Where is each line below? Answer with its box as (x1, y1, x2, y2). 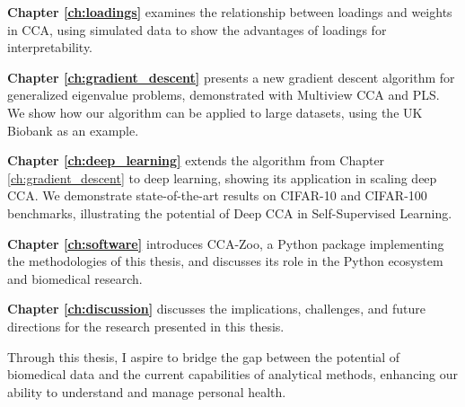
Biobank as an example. (7, 120, 139, 139)
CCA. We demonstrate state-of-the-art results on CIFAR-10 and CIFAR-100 (7, 186, 427, 205)
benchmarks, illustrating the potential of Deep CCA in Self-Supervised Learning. (7, 203, 452, 222)
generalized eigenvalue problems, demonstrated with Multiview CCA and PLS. (7, 85, 440, 104)
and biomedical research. (7, 269, 143, 288)
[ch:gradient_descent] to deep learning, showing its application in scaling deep (7, 168, 437, 187)
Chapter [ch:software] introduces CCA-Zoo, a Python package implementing (7, 234, 444, 252)
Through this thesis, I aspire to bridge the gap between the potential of (7, 347, 400, 366)
